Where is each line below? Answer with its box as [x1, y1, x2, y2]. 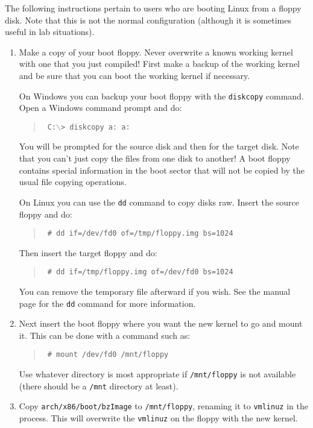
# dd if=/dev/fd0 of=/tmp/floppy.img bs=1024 [47, 229, 233, 238]
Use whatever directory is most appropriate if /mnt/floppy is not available [19, 368, 296, 380]
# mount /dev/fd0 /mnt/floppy [47, 350, 169, 359]
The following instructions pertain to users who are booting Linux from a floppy [5, 2, 302, 14]
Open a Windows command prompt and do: [19, 101, 182, 114]
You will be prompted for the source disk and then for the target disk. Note [19, 140, 299, 153]
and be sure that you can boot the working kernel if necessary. [19, 69, 250, 81]
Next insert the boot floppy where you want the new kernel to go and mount [19, 317, 303, 330]
